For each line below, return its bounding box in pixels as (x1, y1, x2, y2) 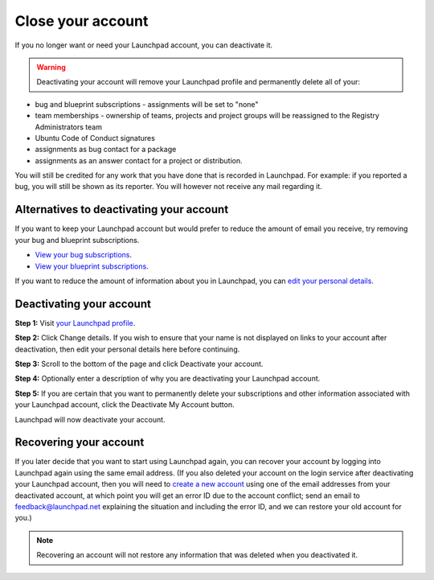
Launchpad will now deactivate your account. (14, 414, 166, 424)
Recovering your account (14, 435, 145, 450)
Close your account (14, 12, 149, 30)
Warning (36, 62, 66, 72)
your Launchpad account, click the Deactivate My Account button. (14, 400, 235, 409)
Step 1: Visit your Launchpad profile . (14, 318, 136, 327)
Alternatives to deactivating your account (14, 203, 229, 216)
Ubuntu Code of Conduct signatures (35, 133, 156, 142)
